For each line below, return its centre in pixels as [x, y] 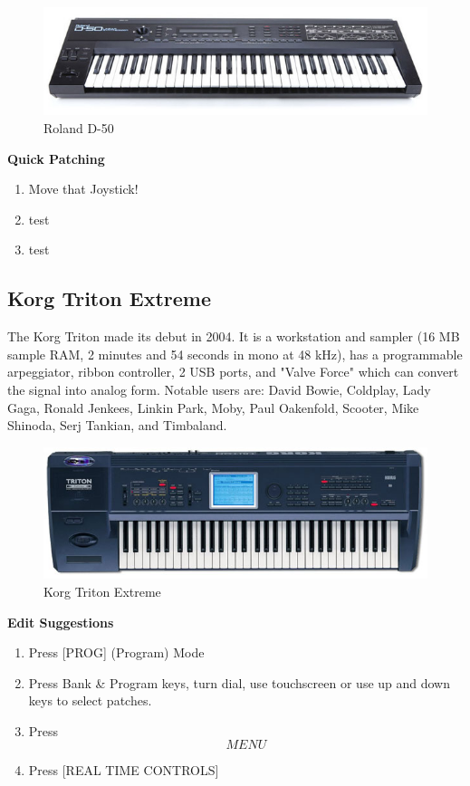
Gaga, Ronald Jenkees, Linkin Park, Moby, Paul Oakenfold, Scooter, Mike [213, 407]
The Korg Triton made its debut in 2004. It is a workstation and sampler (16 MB [234, 336]
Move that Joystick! [83, 189]
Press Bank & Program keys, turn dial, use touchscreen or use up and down [240, 682]
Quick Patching [56, 158]
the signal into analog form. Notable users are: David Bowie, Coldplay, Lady [219, 389]
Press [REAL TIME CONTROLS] [124, 770]
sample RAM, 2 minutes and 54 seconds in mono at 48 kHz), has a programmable [235, 354]
